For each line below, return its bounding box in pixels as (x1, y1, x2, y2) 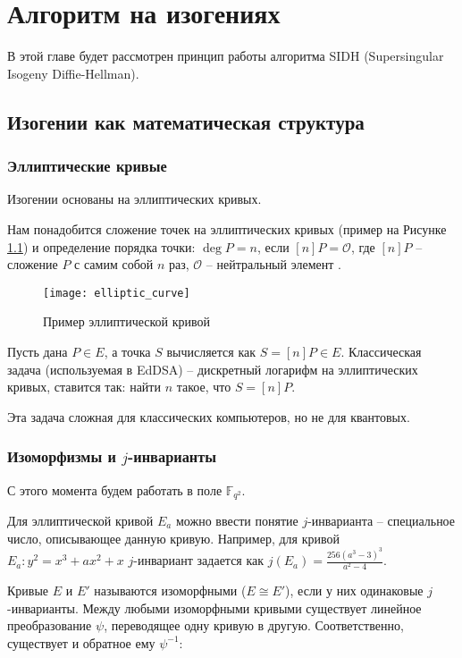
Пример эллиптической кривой (43, 312, 211, 331)
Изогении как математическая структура (7, 107, 365, 135)
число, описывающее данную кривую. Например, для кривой (7, 528, 340, 547)
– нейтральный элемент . (206, 255, 341, 274)
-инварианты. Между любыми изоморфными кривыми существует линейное (7, 598, 422, 617)
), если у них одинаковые (285, 581, 424, 600)
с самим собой (74, 255, 154, 274)
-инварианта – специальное (307, 510, 456, 529)
